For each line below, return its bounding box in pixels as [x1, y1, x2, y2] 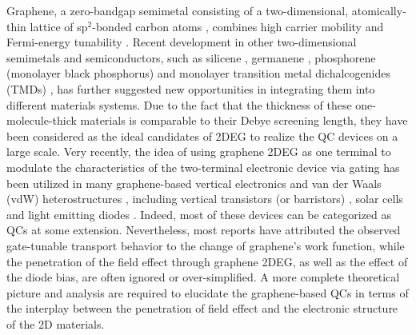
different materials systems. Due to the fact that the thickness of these [6, 96, 352, 113]
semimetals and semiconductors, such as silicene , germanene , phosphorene [6, 49, 376, 66]
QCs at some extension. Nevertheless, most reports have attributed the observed [6, 221, 401, 238]
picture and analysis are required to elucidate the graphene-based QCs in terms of [6, 284, 409, 301]
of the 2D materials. [6, 315, 105, 332]
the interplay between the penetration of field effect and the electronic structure [6, 300, 398, 317]
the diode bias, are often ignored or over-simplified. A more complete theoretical [6, 269, 400, 285]
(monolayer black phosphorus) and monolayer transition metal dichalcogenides [6, 65, 390, 82]
